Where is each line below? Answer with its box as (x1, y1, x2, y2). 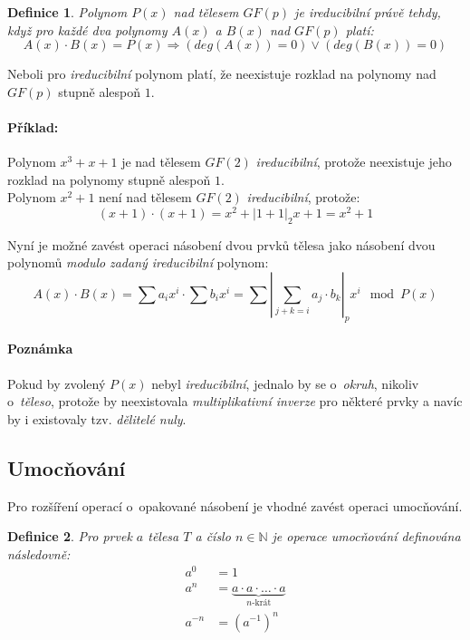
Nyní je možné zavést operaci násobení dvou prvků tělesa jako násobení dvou (7, 235, 436, 254)
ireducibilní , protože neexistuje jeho (255, 152, 452, 171)
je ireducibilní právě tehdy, (294, 3, 441, 21)
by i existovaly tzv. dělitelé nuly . (7, 409, 187, 428)
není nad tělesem (99, 188, 192, 207)
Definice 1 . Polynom (7, 3, 128, 21)
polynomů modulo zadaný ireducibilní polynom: (7, 253, 269, 272)
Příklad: (7, 117, 59, 136)
